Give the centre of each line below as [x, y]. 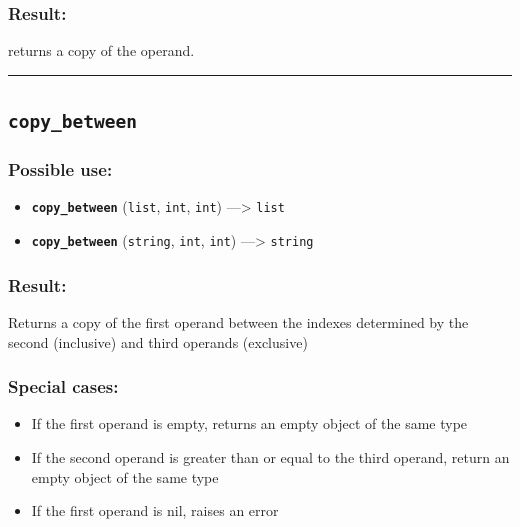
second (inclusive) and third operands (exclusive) [158, 341]
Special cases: [63, 386]
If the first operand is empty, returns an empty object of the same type [249, 423]
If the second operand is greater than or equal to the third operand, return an [270, 456]
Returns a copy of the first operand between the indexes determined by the [238, 321]
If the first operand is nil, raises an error [155, 510]
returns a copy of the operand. [101, 50]
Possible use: [60, 169]
